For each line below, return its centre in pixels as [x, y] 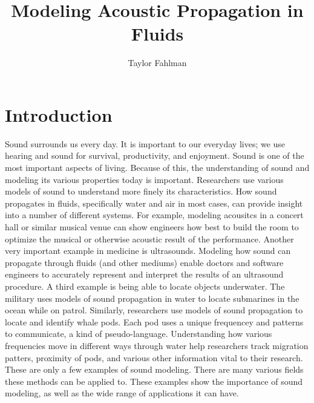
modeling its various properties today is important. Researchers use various [144, 179]
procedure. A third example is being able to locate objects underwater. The [145, 286]
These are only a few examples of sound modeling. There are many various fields [154, 369]
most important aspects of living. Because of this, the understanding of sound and [157, 168]
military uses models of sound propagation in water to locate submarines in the [152, 298]
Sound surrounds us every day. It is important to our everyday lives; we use [145, 143]
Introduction [59, 114]
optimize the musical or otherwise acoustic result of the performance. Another [149, 238]
